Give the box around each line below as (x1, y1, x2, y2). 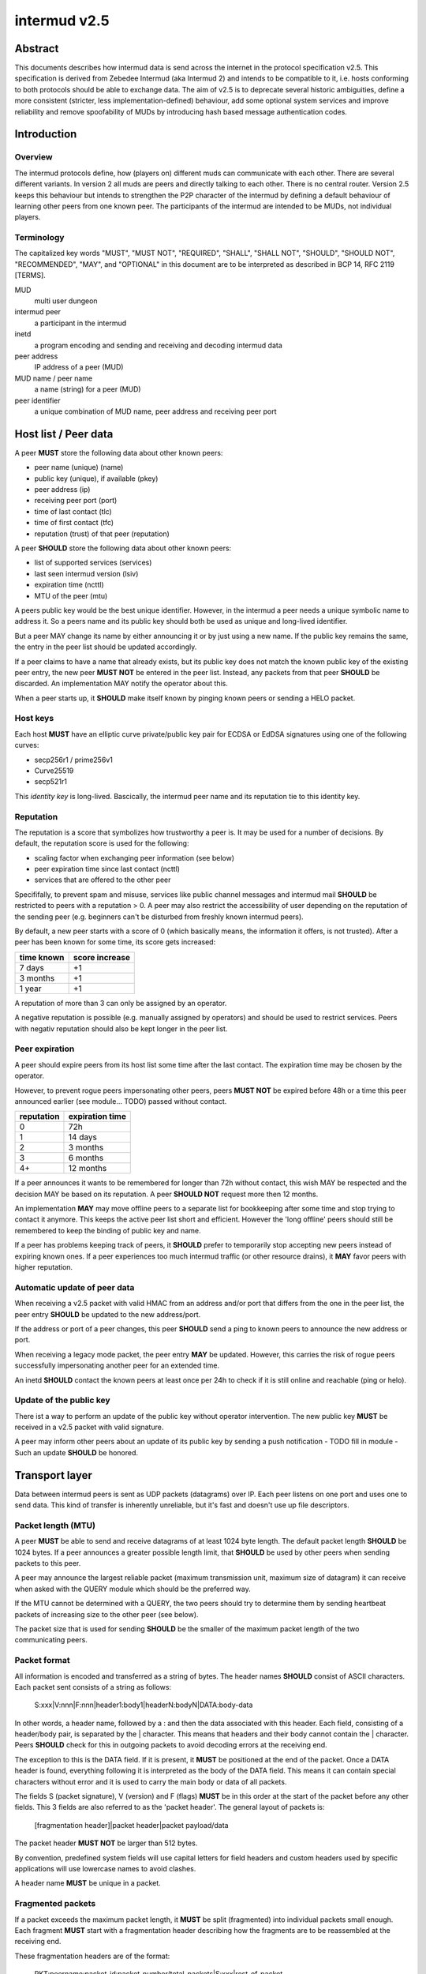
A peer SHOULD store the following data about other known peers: (14, 543, 232, 553)
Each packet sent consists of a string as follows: (14, 1682, 172, 1691)
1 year (19, 983, 42, 994)
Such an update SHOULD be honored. (14, 1447, 138, 1457)
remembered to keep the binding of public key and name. (14, 1225, 201, 1235)
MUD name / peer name (14, 373, 93, 383)
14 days (68, 1131, 98, 1143)
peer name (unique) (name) (34, 463, 124, 472)
